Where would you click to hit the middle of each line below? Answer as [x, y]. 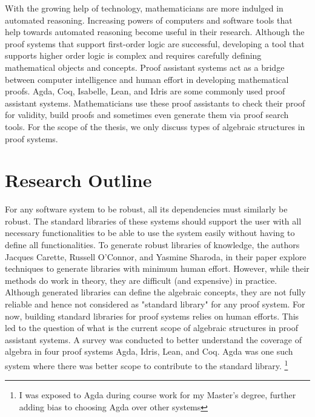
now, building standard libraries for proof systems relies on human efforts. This [152, 316]
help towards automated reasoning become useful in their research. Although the [155, 32]
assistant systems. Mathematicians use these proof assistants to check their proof [155, 103]
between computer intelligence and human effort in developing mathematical [147, 79]
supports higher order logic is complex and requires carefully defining [133, 55]
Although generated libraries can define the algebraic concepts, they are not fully [155, 292]
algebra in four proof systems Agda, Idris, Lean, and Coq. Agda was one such [149, 351]
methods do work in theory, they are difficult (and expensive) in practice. [141, 280]
